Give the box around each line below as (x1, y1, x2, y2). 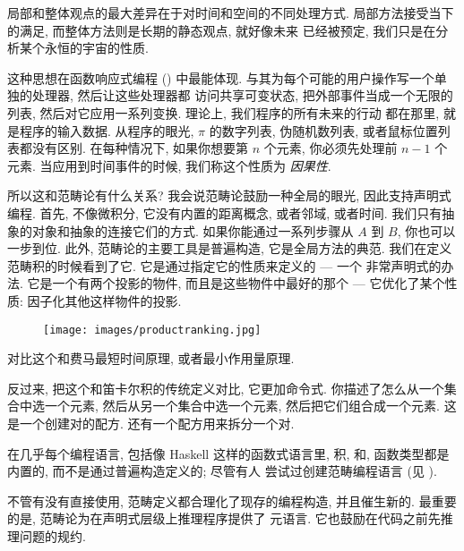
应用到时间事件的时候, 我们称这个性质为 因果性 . (52, 156, 331, 174)
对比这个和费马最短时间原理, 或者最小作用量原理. (7, 349, 295, 368)
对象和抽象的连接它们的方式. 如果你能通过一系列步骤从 (31, 221, 354, 240)
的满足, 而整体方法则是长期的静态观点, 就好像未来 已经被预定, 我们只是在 (7, 21, 436, 39)
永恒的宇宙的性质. (44, 38, 149, 57)
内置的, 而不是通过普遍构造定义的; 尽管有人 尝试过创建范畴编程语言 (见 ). (7, 462, 437, 480)
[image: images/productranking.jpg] (43, 323, 262, 336)
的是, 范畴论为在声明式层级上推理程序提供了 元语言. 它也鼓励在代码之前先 (7, 509, 441, 528)
